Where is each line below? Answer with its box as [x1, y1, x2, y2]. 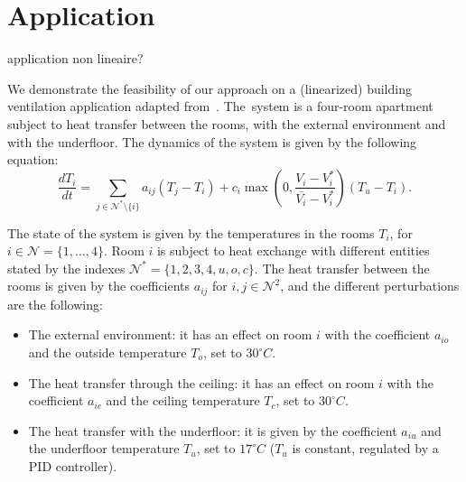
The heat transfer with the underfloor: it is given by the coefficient [28, 421, 397, 440]
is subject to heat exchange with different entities [156, 241, 430, 260]
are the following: [7, 294, 103, 313]
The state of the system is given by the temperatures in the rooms [7, 223, 375, 242]
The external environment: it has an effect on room [28, 325, 312, 344]
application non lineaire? [7, 49, 144, 68]
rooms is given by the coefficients [7, 276, 191, 295]
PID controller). [28, 456, 117, 475]
